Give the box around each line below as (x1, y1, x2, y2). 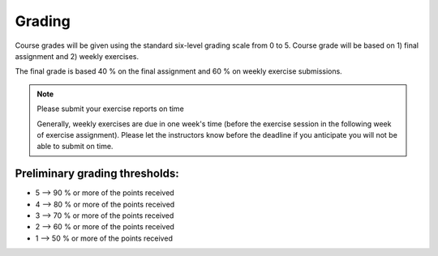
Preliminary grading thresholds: (15, 167, 179, 181)
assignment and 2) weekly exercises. (15, 51, 140, 61)
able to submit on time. (36, 142, 114, 151)
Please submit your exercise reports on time (36, 104, 184, 113)
